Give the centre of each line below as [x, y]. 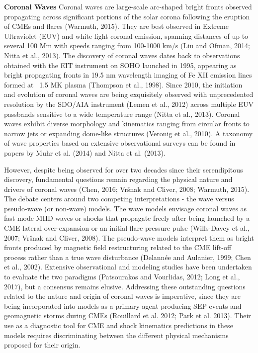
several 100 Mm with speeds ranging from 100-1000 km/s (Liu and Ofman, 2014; [127, 45]
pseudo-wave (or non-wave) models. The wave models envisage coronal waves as [126, 208]
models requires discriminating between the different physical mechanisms [116, 335]
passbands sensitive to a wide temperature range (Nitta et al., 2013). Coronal [122, 114]
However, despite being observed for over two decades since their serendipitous [124, 169]
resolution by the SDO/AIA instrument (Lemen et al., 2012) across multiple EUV [129, 104]
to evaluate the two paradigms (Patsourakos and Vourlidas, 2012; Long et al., [122, 277]
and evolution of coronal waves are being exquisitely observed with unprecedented [129, 94]
